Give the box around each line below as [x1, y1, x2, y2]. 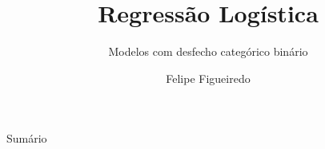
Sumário [6, 130, 47, 147]
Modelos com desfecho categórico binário [108, 43, 308, 60]
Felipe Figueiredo [166, 69, 251, 86]
